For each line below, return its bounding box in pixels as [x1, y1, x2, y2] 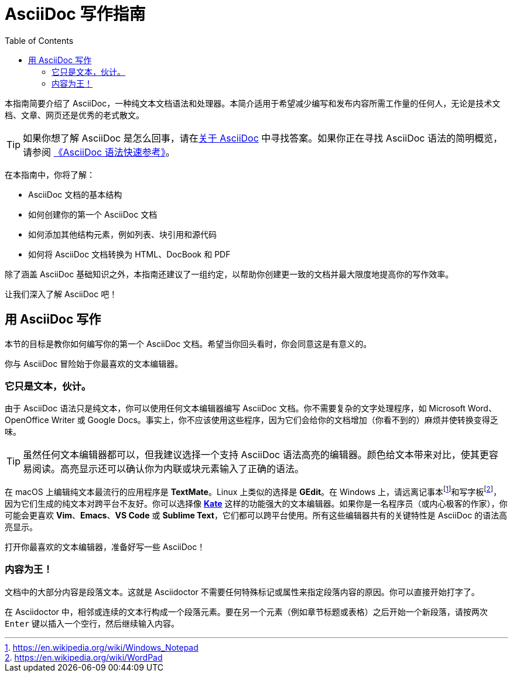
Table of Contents [5, 35, 74, 46]
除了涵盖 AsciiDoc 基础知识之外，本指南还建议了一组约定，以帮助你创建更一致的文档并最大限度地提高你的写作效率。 [5, 269, 454, 279]
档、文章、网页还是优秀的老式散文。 [5, 109, 144, 120]
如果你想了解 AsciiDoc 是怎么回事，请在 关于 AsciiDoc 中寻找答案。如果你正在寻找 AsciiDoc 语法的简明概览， [23, 132, 503, 144]
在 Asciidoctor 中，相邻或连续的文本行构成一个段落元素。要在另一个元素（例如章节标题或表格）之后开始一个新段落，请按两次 [5, 606, 488, 617]
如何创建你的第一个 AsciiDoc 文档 [28, 209, 158, 219]
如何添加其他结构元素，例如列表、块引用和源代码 [28, 229, 217, 239]
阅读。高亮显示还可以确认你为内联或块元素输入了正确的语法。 [32, 463, 305, 475]
